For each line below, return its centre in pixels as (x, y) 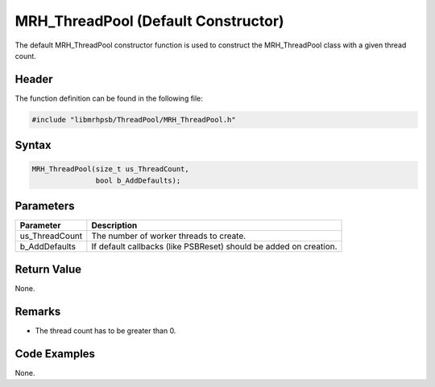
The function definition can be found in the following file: (109, 98)
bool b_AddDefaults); (138, 180)
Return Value (48, 269)
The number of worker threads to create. (169, 236)
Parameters (45, 206)
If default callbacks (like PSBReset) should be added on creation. (214, 247)
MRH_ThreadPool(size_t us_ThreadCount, (110, 169)
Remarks (38, 311)
